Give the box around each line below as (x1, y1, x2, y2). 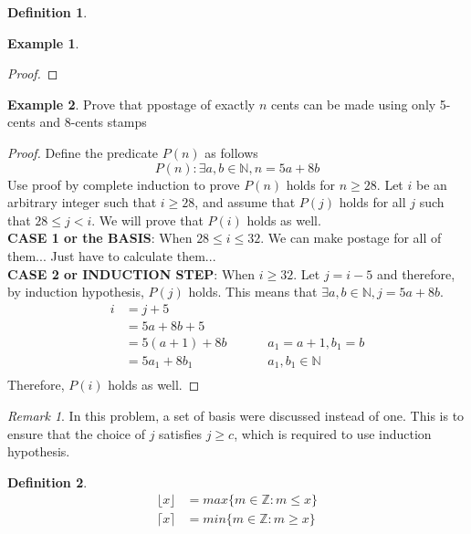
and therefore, (376, 264, 455, 283)
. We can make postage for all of (260, 228, 442, 247)
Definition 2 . (7, 472, 88, 491)
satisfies (159, 424, 202, 443)
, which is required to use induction (234, 424, 432, 443)
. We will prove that (91, 210, 204, 229)
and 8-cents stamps (39, 112, 147, 131)
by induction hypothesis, (7, 282, 144, 301)
